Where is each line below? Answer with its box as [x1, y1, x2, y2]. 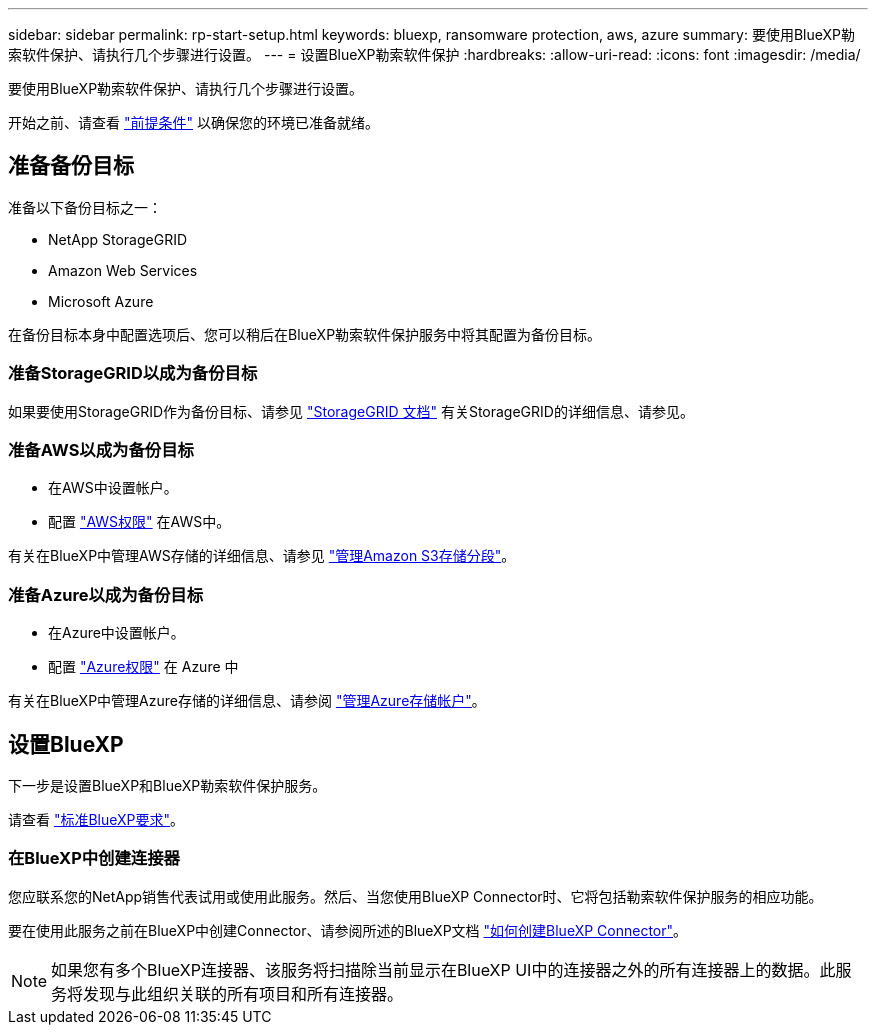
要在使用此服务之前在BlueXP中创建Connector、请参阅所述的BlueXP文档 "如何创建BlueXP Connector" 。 [8, 921, 688, 939]
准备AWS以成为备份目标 [8, 439, 194, 460]
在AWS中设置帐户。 [48, 479, 178, 497]
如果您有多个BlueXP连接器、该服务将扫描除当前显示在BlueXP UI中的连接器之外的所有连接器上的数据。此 [51, 959, 836, 980]
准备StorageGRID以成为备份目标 [8, 363, 258, 384]
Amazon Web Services [48, 261, 198, 279]
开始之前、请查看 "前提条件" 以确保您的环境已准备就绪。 [8, 114, 379, 131]
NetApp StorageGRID [48, 230, 188, 248]
